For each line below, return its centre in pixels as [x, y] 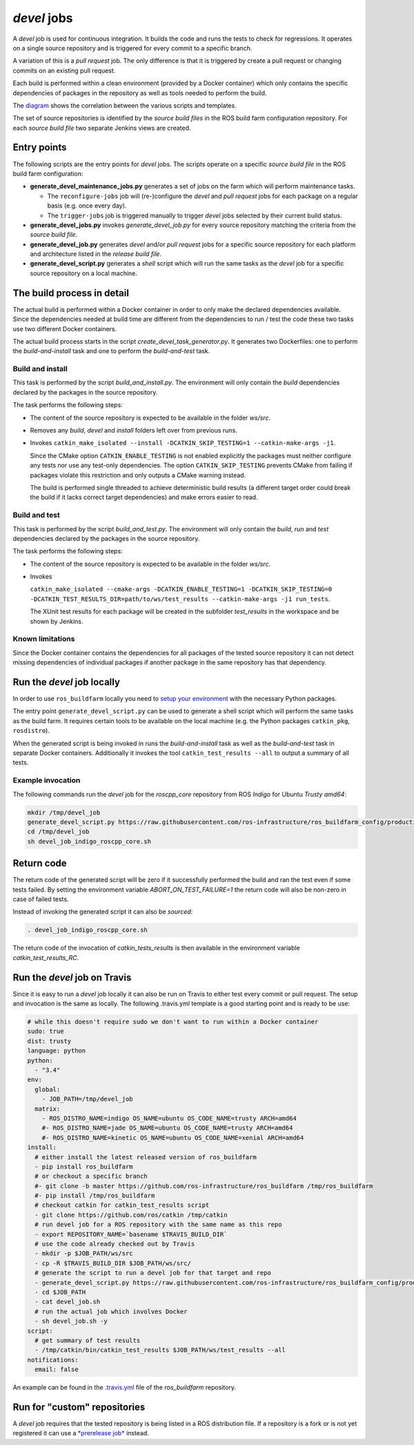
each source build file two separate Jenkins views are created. [102, 128]
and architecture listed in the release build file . [96, 254]
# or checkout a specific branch [91, 1176]
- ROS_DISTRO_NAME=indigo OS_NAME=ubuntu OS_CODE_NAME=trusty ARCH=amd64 [169, 1118]
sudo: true [46, 1031]
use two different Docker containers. [65, 328]
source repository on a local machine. [84, 273]
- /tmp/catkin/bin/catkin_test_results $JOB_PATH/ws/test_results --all [160, 1350]
